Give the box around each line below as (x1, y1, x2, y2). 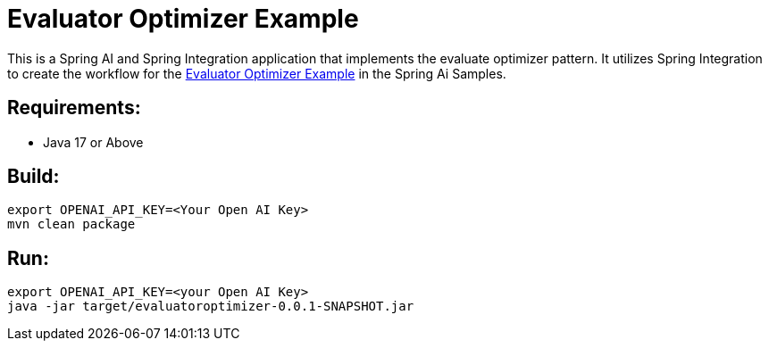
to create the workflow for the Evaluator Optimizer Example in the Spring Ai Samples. (7, 65, 506, 81)
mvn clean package (7, 217, 136, 232)
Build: (7, 165, 60, 188)
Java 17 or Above (43, 134, 144, 150)
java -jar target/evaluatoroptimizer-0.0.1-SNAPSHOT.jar (7, 299, 414, 314)
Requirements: (7, 96, 141, 120)
